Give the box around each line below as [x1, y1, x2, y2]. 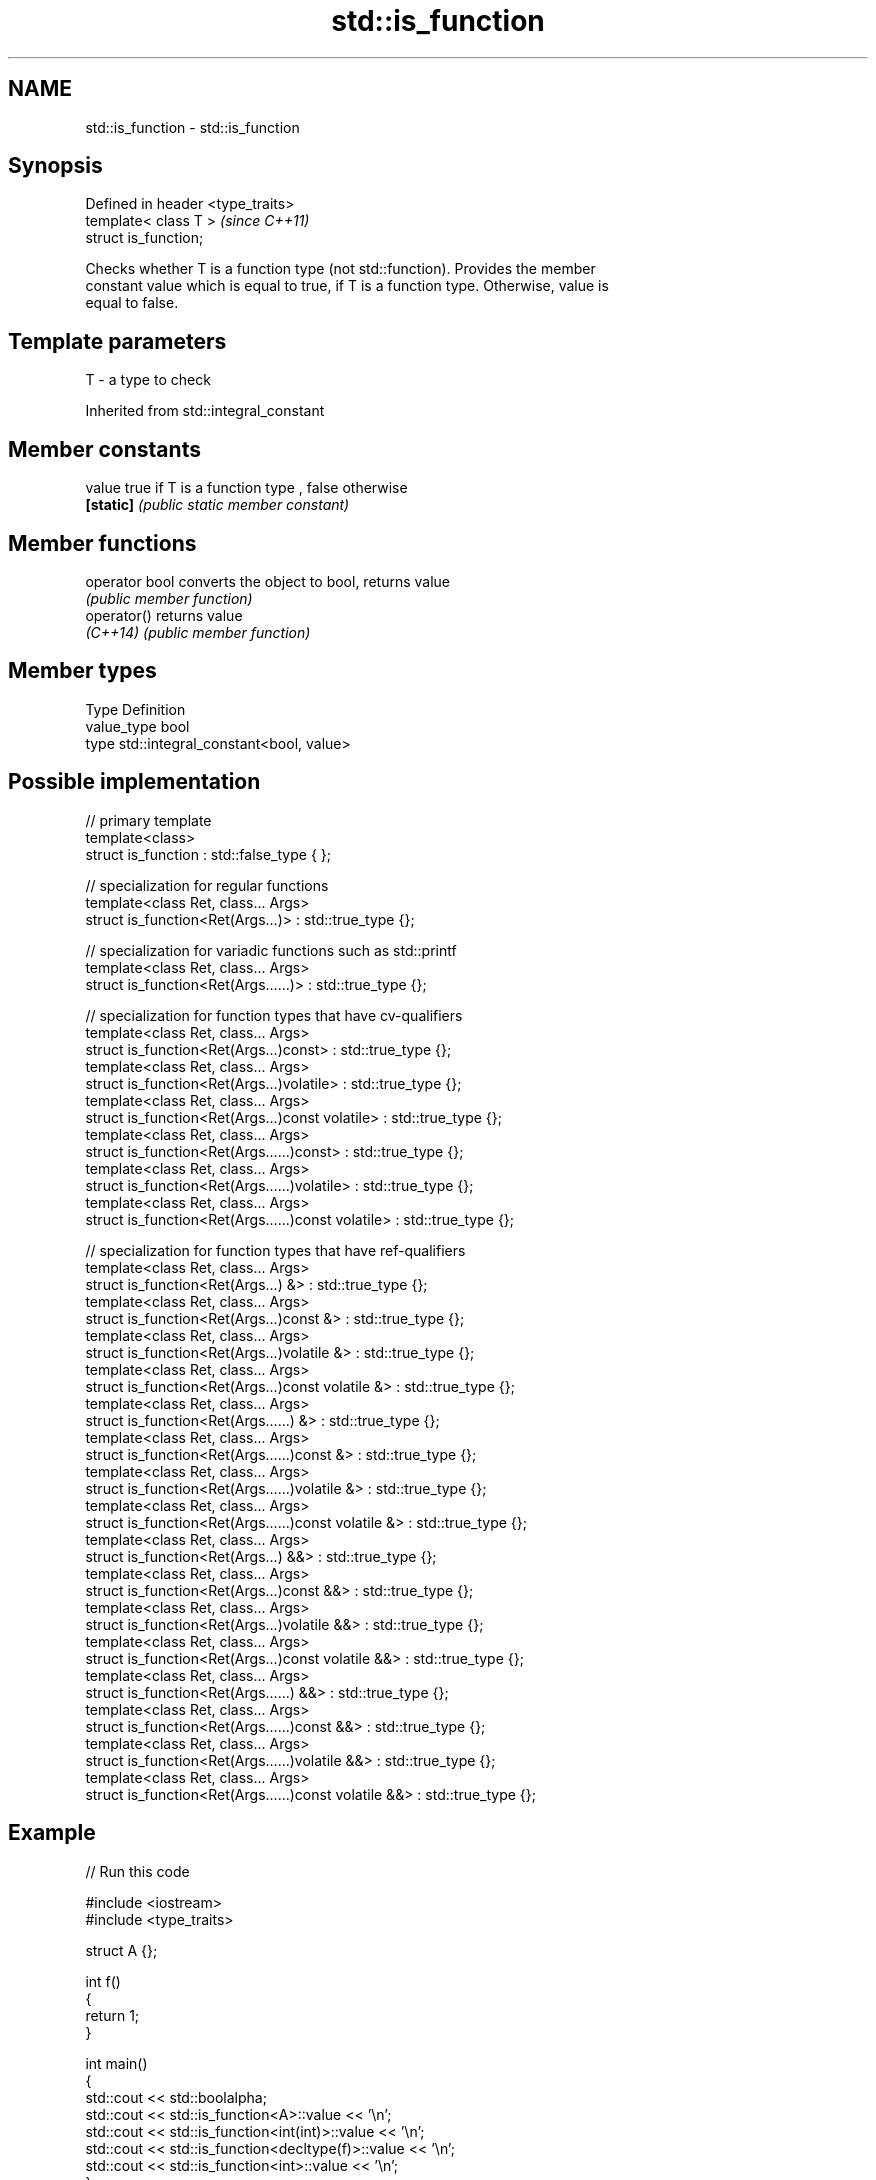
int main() [85, 2054, 148, 2072]
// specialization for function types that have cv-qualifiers [85, 1006, 463, 1024]
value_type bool [85, 717, 190, 735]
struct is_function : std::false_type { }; [85, 845, 331, 863]
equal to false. [85, 294, 179, 312]
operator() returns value [85, 606, 243, 624]
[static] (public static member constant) [85, 496, 350, 514]
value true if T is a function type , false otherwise [85, 479, 408, 497]
